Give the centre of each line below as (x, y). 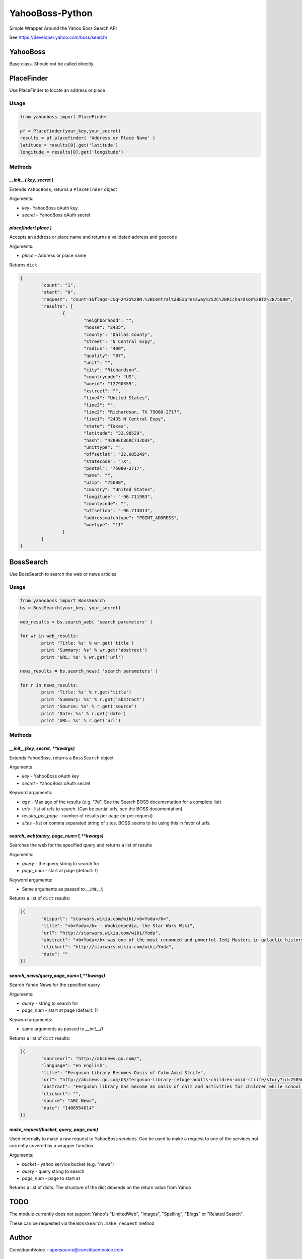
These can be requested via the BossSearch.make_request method (82, 1223)
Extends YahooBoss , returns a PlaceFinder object (63, 189)
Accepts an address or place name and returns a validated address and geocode (93, 237)
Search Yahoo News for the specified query (55, 985)
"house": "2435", (105, 328)
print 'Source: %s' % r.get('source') (89, 707)
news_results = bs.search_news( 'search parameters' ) (89, 671)
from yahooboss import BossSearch (62, 601)
